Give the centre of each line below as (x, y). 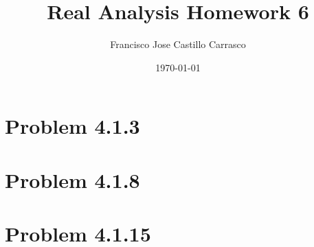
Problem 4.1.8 (72, 179)
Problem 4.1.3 (72, 126)
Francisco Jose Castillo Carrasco (178, 44)
